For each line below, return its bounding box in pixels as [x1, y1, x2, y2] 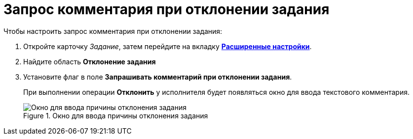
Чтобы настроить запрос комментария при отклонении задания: [3, 27, 223, 35]
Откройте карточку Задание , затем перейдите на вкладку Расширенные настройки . [23, 42, 312, 51]
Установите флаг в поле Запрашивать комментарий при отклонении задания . [23, 72, 292, 81]
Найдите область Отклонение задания [23, 57, 156, 66]
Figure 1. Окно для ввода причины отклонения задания [23, 111, 208, 120]
